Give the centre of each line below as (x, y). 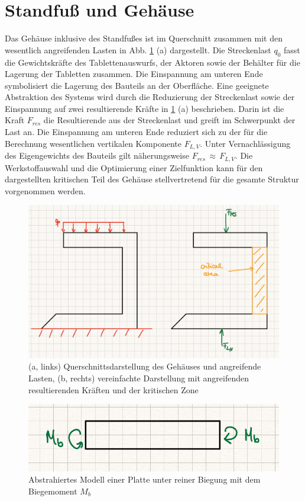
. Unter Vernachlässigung (245, 143)
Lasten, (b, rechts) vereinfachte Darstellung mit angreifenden (139, 378)
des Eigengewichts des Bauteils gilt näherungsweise (97, 155)
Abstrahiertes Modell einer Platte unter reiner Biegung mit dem (145, 479)
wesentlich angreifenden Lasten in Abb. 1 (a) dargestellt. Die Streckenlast (138, 49)
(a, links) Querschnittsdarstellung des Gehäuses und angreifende (145, 366)
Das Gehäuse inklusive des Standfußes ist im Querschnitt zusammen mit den (144, 38)
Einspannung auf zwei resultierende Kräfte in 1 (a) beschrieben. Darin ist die (145, 108)
